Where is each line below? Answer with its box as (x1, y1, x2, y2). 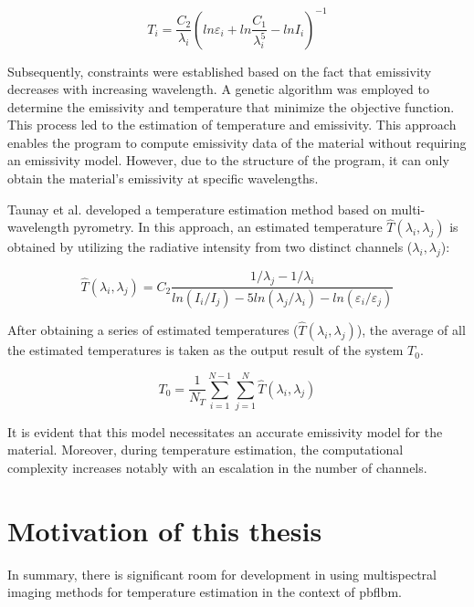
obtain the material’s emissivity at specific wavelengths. (7, 169, 319, 188)
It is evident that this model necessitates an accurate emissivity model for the (7, 422, 443, 441)
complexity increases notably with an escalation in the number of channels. (7, 458, 427, 477)
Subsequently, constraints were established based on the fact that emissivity (7, 61, 432, 80)
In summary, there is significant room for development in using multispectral (7, 564, 437, 583)
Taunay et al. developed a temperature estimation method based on (7, 199, 387, 218)
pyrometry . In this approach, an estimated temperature (73, 217, 383, 236)
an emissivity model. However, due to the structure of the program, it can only (7, 151, 449, 170)
